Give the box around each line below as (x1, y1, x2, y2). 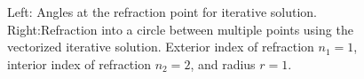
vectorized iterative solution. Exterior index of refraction (7, 37, 314, 56)
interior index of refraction (7, 54, 151, 73)
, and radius (190, 54, 256, 73)
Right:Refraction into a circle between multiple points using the (7, 20, 353, 38)
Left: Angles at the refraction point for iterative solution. (7, 3, 317, 20)
